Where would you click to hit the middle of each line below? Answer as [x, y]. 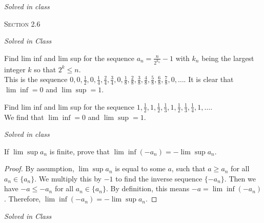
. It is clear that [209, 79]
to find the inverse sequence [159, 178]
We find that [24, 117]
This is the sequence [36, 79]
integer [15, 69]
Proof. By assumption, [39, 168]
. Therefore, [23, 199]
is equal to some [140, 168]
